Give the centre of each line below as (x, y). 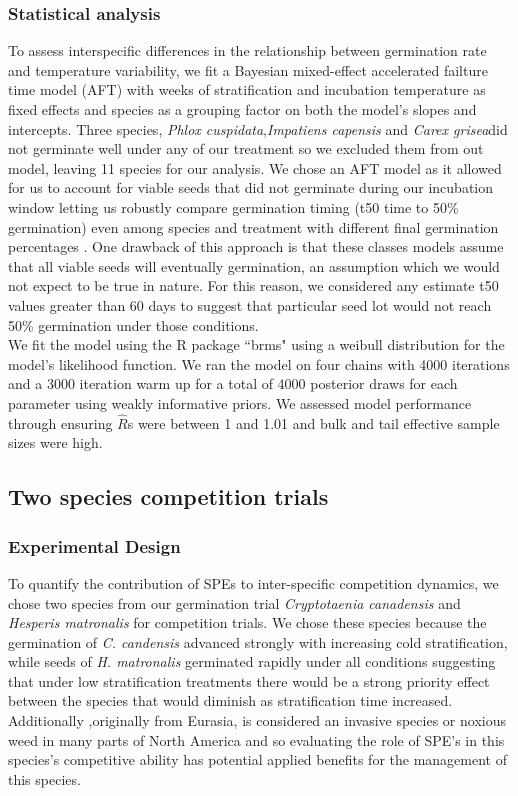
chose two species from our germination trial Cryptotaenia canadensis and (234, 602)
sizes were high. (55, 442)
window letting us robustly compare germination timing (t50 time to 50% (233, 206)
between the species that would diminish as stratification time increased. (230, 700)
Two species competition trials (168, 496)
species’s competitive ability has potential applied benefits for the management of (257, 759)
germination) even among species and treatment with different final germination (253, 226)
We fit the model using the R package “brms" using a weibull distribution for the (256, 344)
